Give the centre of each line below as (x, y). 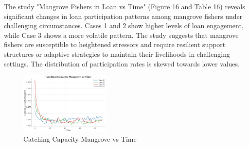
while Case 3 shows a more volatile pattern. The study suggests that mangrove (121, 35)
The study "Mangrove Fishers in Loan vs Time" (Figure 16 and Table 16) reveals (124, 6)
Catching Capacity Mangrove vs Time (80, 139)
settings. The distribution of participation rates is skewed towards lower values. (122, 63)
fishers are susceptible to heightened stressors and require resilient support (115, 44)
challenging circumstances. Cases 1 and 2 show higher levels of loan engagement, (124, 25)
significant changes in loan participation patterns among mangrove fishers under (123, 16)
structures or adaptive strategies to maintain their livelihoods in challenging (117, 54)
